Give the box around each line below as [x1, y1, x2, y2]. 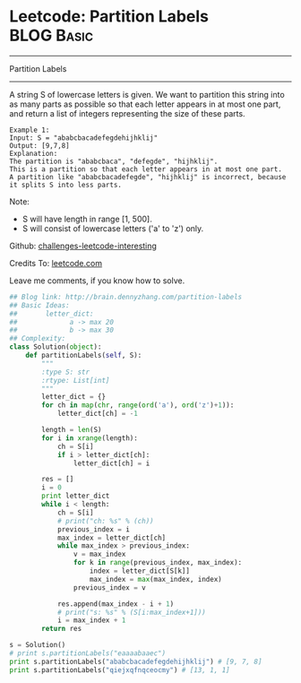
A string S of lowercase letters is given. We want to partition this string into [9, 89, 285, 99]
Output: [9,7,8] [9, 141, 70, 150]
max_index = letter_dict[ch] [56, 533, 167, 542]
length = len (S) [41, 426, 102, 435]
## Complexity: [9, 334, 66, 343]
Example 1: [9, 125, 50, 134]
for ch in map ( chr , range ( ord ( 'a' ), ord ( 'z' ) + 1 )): [41, 401, 235, 410]
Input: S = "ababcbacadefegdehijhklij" [9, 133, 159, 143]
